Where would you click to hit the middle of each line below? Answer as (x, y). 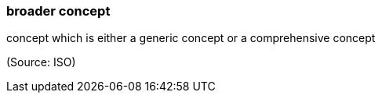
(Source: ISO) (41, 62)
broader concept (58, 11)
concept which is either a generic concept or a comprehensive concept (191, 38)
